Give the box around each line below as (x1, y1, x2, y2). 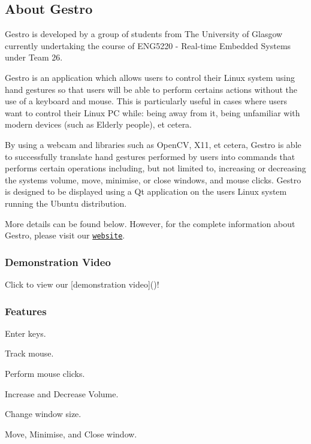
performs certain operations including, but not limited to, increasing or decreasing (5, 162, 306, 174)
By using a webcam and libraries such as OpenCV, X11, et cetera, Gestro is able (5, 138, 301, 150)
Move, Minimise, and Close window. (5, 427, 137, 440)
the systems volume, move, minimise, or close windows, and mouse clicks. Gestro (5, 173, 301, 186)
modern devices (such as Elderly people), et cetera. (5, 118, 192, 131)
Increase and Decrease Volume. (5, 387, 119, 400)
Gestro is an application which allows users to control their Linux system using (5, 71, 295, 83)
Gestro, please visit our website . (5, 229, 125, 241)
